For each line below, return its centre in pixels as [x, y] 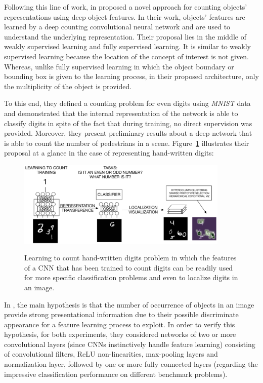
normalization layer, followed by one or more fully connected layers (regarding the [131, 364]
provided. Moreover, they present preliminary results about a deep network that [128, 133]
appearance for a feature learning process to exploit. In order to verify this [120, 324]
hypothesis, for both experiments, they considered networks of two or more [120, 334]
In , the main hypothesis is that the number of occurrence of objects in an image [129, 304]
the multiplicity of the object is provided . [68, 86]
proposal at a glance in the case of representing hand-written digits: [109, 153]
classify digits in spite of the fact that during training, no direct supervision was [128, 123]
